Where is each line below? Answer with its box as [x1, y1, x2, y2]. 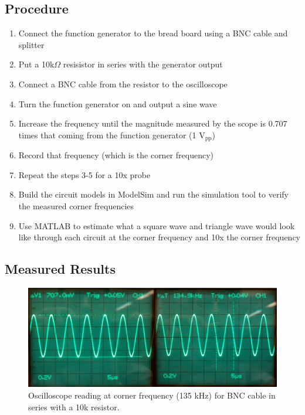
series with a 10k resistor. [28, 400, 120, 413]
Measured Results [5, 260, 116, 278]
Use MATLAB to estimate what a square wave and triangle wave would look [18, 219, 295, 232]
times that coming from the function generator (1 [18, 128, 196, 141]
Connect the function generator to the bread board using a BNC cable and [18, 27, 288, 39]
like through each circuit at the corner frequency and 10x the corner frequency [18, 231, 301, 243]
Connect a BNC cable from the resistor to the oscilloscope [18, 77, 228, 90]
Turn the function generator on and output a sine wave [18, 97, 217, 110]
